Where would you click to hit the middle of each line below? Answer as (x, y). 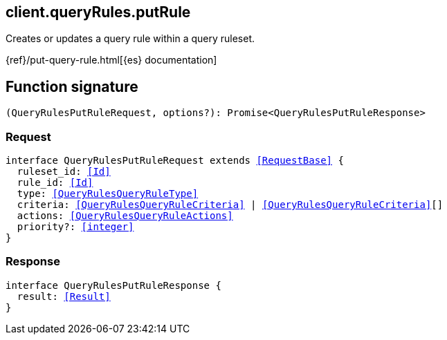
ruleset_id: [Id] (64, 172)
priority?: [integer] (75, 227)
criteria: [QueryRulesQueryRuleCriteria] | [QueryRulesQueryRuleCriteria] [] (230, 205)
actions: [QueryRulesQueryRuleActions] (125, 216)
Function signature (72, 86)
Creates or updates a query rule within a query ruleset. (130, 39)
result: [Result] (64, 296)
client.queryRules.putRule (98, 12)
